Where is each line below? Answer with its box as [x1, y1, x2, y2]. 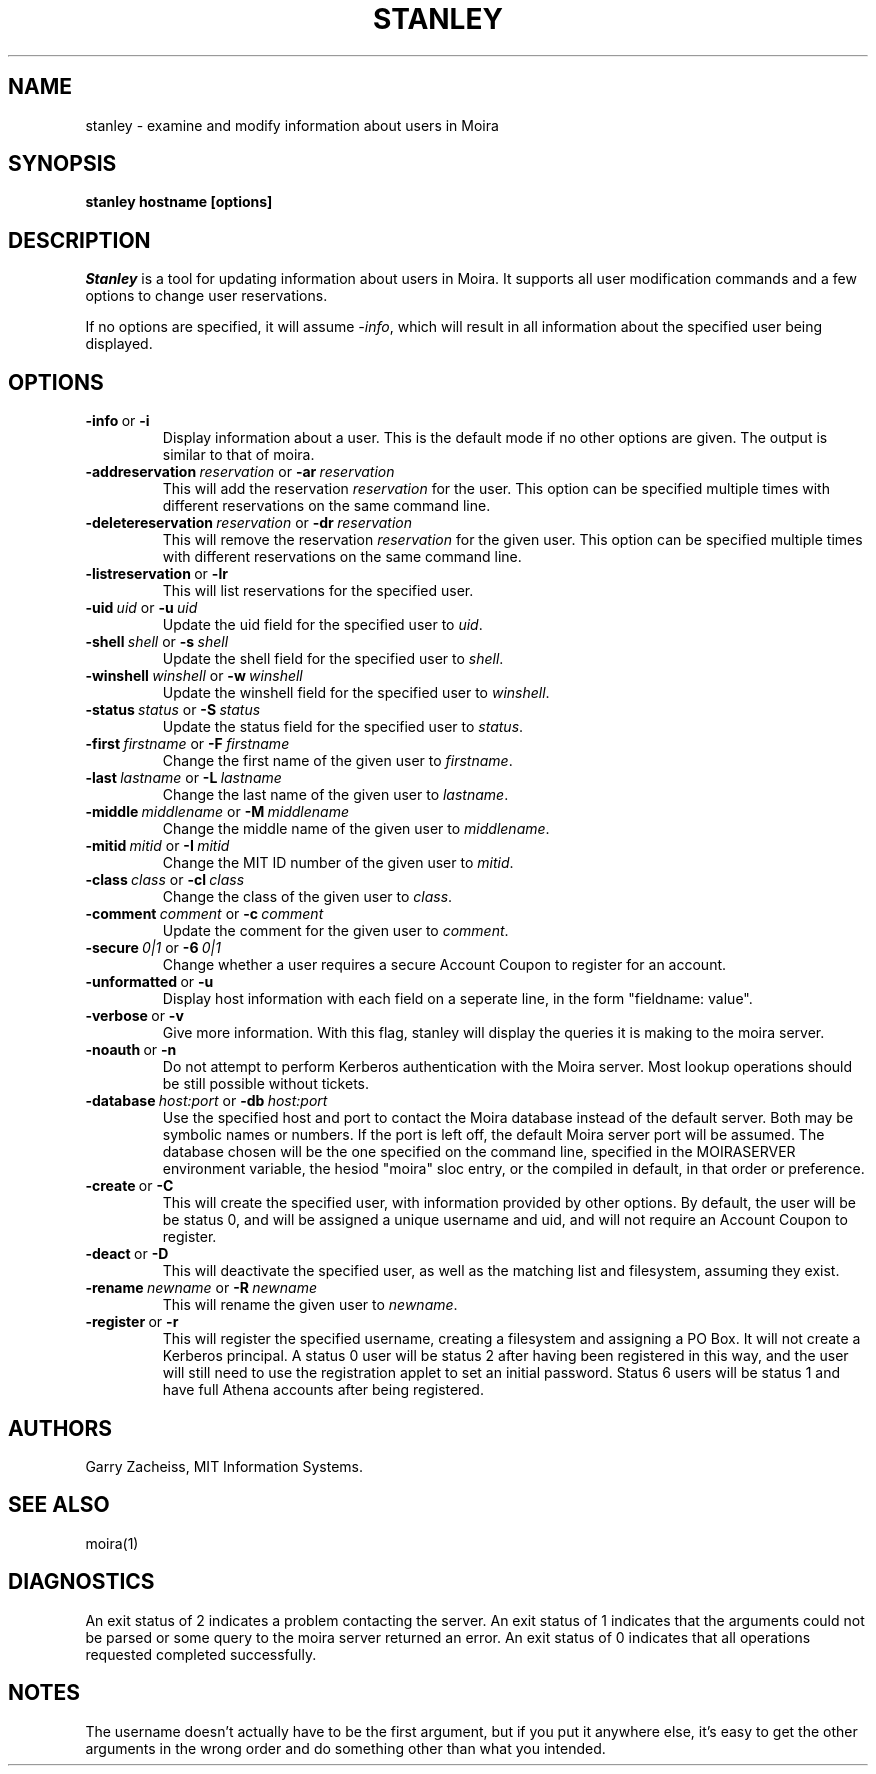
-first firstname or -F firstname [85, 735, 290, 753]
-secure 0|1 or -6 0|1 [85, 939, 221, 957]
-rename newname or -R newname [85, 1279, 318, 1297]
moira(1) [85, 1534, 139, 1552]
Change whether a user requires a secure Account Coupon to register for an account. [162, 956, 727, 974]
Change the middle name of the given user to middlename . [162, 820, 550, 838]
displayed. [85, 335, 153, 353]
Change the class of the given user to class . [162, 888, 453, 906]
